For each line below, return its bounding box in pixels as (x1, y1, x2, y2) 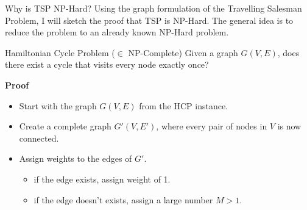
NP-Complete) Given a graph (128, 46, 238, 59)
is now (277, 120, 302, 132)
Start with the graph (19, 99, 97, 112)
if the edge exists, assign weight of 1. (34, 172, 171, 185)
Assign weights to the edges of (19, 152, 132, 165)
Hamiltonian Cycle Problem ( (5, 46, 115, 59)
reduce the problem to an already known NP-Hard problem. (5, 26, 229, 38)
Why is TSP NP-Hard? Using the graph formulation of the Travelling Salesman (5, 2, 302, 14)
